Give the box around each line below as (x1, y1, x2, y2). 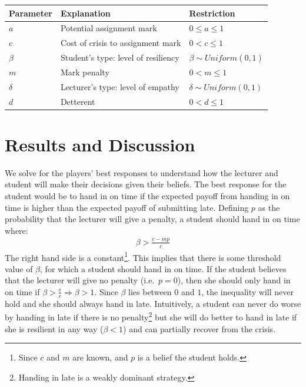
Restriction (189, 6, 235, 19)
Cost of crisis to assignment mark (60, 37, 181, 49)
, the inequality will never (201, 285, 294, 297)
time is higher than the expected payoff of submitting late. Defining (5, 201, 249, 213)
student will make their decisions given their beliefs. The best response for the (5, 178, 287, 190)
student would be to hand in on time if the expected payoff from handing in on (5, 189, 290, 201)
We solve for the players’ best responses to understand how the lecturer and (5, 166, 278, 178)
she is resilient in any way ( (5, 322, 104, 335)
